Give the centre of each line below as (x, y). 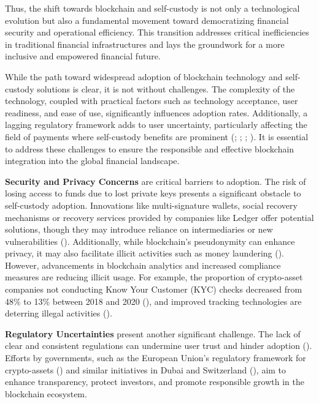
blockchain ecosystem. (46, 393)
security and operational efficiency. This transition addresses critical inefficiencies (157, 32)
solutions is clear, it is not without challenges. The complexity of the (166, 88)
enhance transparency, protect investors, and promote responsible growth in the (155, 382)
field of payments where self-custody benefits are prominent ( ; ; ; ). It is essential (157, 136)
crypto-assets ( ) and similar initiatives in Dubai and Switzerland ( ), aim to (146, 369)
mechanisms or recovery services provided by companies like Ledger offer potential (159, 217)
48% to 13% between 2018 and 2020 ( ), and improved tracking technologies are (153, 301)
